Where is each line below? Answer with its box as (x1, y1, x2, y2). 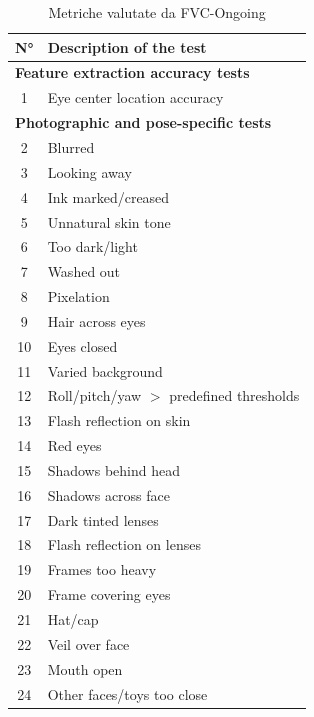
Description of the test (47, 36, 207, 57)
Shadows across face (47, 484, 171, 505)
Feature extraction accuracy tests (15, 62, 250, 83)
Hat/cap (47, 609, 99, 629)
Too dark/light (47, 236, 138, 257)
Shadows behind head (47, 459, 180, 480)
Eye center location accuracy (47, 87, 224, 108)
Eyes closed (47, 335, 118, 356)
